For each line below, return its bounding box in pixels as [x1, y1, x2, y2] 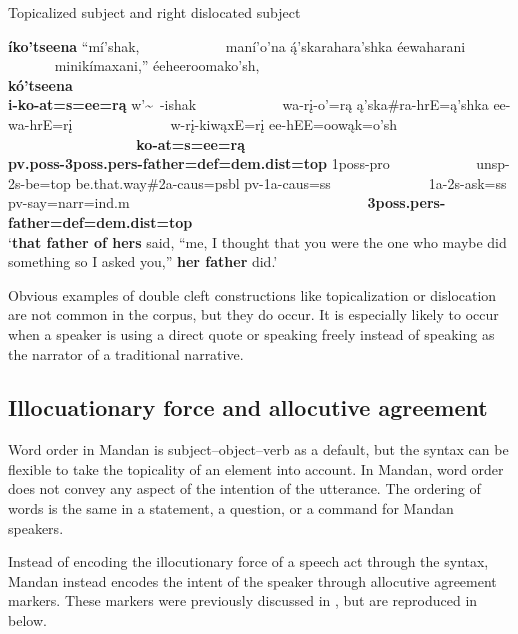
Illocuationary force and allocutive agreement [8, 392, 488, 423]
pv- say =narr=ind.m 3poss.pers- [8, 192, 446, 213]
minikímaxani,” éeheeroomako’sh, [54, 55, 260, 76]
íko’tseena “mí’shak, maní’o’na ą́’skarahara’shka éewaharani [8, 35, 466, 56]
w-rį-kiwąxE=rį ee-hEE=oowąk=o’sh [170, 113, 398, 134]
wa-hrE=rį [8, 113, 73, 134]
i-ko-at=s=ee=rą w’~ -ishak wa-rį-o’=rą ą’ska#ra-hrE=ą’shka [8, 94, 489, 115]
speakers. [8, 517, 64, 538]
